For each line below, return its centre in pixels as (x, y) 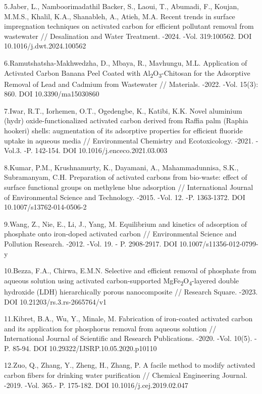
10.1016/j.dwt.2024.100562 (45, 46)
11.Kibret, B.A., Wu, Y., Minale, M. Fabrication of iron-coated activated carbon (128, 318)
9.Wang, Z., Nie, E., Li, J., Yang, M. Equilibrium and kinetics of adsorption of (125, 224)
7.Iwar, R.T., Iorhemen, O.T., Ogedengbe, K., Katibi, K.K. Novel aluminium (123, 110)
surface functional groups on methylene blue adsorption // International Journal (129, 187)
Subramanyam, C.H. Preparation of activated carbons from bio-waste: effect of (126, 177)
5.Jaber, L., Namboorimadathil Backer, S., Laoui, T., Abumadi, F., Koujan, (122, 6)
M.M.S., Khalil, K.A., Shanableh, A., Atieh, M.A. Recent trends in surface (120, 16)
